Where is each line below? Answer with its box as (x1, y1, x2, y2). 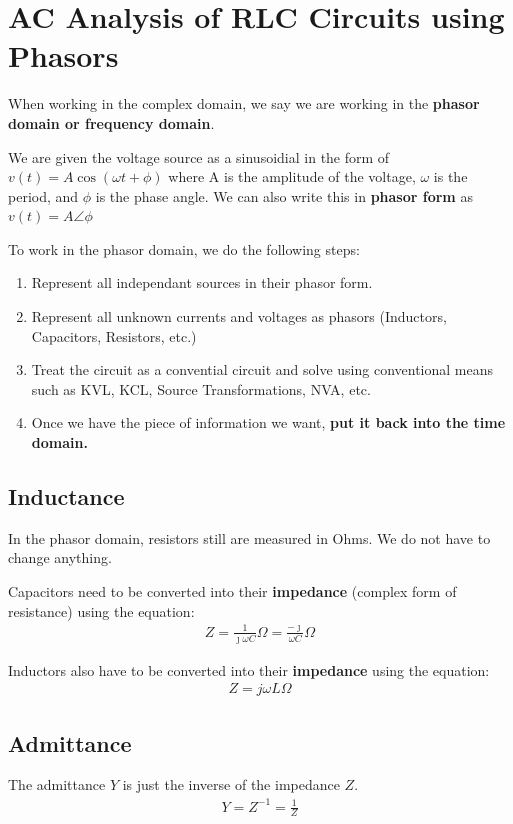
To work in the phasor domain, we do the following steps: (8, 238, 360, 259)
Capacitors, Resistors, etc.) (31, 325, 197, 346)
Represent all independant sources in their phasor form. (31, 272, 373, 293)
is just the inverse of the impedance (122, 774, 340, 795)
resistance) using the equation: (8, 600, 195, 621)
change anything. (8, 547, 112, 568)
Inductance (8, 481, 125, 512)
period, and (8, 185, 79, 206)
